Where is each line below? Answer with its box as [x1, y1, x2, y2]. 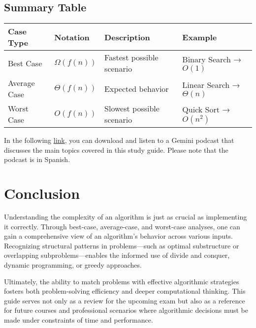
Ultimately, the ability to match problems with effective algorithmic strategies [4, 276, 239, 286]
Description [104, 31, 150, 43]
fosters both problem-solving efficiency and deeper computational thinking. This [4, 286, 246, 296]
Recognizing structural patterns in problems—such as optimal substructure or [4, 240, 239, 250]
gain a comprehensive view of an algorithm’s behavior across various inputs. [4, 231, 233, 241]
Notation [54, 31, 90, 43]
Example [182, 31, 217, 43]
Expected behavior [104, 82, 169, 94]
